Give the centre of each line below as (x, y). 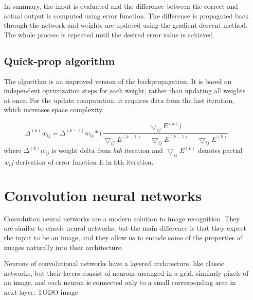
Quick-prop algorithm (60, 60)
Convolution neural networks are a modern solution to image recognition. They (122, 218)
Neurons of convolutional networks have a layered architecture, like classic (114, 263)
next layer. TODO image (41, 292)
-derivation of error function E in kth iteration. (83, 162)
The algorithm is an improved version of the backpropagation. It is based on (118, 81)
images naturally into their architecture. (63, 247)
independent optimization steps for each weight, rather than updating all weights (125, 91)
